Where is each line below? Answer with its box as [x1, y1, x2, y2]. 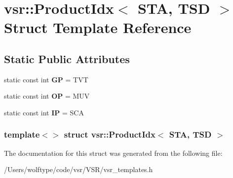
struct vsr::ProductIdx [64, 128, 155, 141]
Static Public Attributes [4, 51, 130, 66]
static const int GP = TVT [4, 74, 88, 84]
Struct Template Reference [4, 17, 192, 37]
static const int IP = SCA [4, 107, 84, 117]
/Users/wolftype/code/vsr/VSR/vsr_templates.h [4, 164, 153, 175]
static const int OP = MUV [4, 91, 90, 101]
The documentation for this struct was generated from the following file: [4, 147, 223, 158]
